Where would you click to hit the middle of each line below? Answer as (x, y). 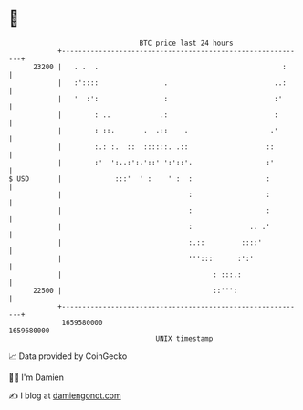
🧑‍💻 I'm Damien (37, 377)
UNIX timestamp (184, 338)
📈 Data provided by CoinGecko (68, 356)
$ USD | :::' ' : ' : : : (140, 179)
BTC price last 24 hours (186, 43)
